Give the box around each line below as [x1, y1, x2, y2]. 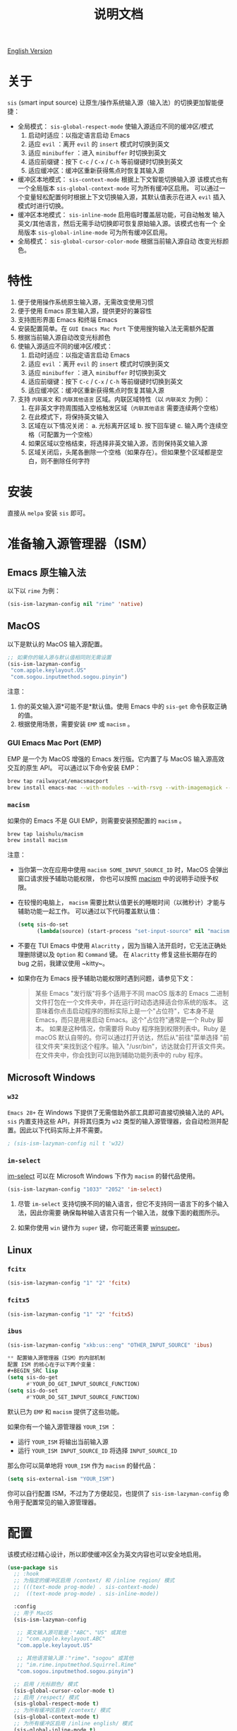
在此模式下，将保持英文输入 [28, 412, 109, 421]
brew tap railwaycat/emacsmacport [7, 778, 109, 785]
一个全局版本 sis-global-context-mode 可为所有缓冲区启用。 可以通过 [17, 184, 220, 193]
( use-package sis [7, 1564, 59, 1571]
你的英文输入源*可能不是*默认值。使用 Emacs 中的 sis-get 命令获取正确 [17, 702, 227, 710]
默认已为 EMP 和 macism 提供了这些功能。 [7, 1407, 123, 1416]
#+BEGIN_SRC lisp [7, 1367, 59, 1374]
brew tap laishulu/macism [7, 831, 83, 838]
